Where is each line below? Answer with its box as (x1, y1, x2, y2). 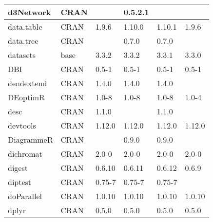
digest (8, 162, 28, 173)
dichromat (8, 148, 42, 159)
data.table (8, 21, 42, 32)
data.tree (8, 35, 39, 46)
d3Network (8, 6, 51, 18)
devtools (8, 120, 36, 131)
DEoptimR (8, 92, 45, 103)
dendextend (8, 77, 47, 89)
